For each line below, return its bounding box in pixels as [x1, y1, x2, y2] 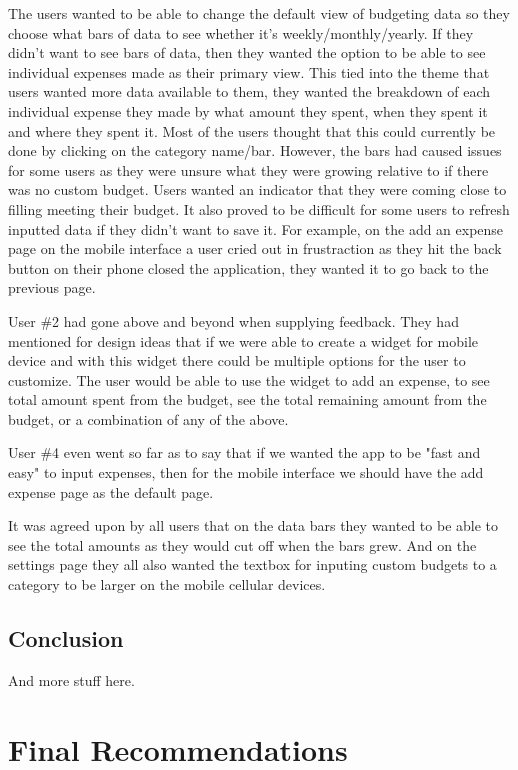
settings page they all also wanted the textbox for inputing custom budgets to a [8, 554, 497, 575]
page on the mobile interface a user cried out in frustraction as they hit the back [8, 238, 502, 259]
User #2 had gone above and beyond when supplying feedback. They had [8, 310, 459, 331]
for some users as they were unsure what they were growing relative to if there [8, 159, 489, 180]
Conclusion [8, 623, 124, 654]
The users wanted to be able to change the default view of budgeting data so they [8, 3, 510, 23]
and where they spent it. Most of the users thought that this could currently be [8, 120, 496, 141]
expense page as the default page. [8, 481, 214, 502]
